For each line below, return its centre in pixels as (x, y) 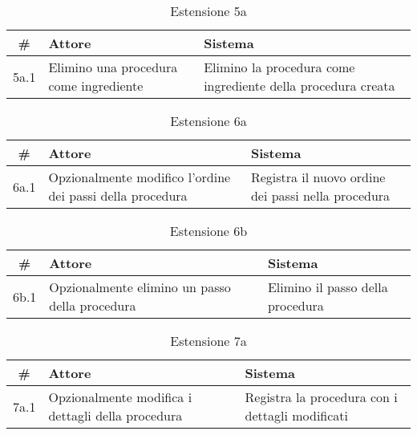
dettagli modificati (296, 415)
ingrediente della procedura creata (300, 85)
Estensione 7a (208, 341)
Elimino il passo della (328, 287)
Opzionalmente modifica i (120, 397)
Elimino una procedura (113, 67)
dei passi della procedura (118, 195)
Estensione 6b (208, 231)
